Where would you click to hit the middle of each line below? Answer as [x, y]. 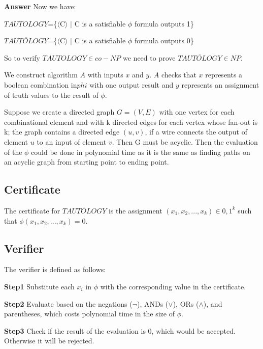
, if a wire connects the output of [196, 132]
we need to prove [149, 57]
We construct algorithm [41, 75]
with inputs [105, 75]
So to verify [22, 57]
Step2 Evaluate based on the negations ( [68, 303]
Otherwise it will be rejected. [49, 341]
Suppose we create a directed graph [59, 112]
